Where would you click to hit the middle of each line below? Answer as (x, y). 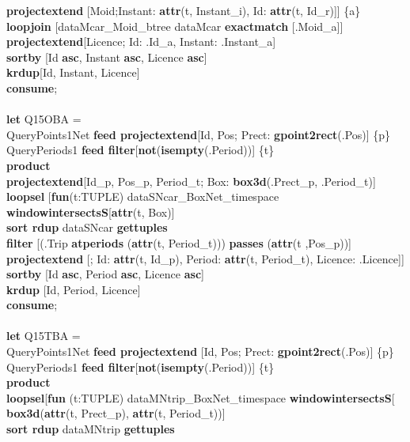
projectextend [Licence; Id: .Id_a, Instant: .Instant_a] (141, 42)
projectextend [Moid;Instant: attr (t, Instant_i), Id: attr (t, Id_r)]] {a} (184, 10)
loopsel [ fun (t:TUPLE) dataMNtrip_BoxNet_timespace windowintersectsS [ (201, 397)
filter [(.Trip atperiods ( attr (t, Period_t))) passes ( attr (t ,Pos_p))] (179, 242)
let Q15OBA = (44, 119)
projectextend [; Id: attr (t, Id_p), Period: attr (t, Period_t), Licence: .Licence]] (205, 258)
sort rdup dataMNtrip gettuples (91, 429)
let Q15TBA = (44, 336)
